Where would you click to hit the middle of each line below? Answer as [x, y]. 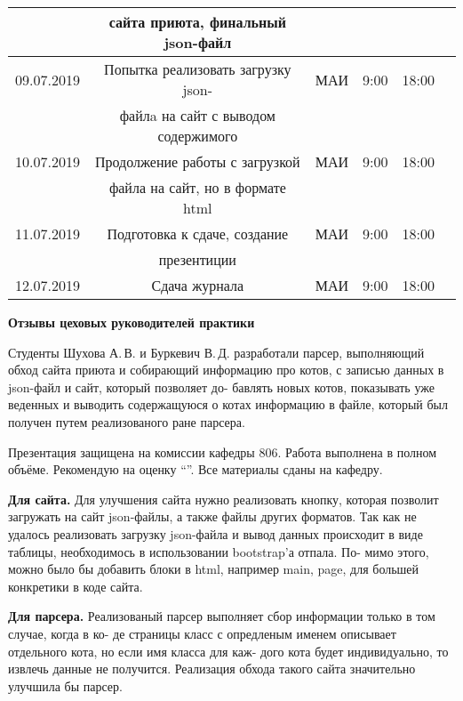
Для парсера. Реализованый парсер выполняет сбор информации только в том [222, 616]
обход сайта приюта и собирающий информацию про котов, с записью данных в [226, 370]
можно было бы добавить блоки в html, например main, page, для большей [214, 569]
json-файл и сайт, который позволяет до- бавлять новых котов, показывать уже [221, 387]
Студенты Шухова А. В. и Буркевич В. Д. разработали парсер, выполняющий [216, 352]
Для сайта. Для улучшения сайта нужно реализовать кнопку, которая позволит [224, 499]
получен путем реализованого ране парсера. [127, 421]
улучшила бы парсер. [65, 685]
